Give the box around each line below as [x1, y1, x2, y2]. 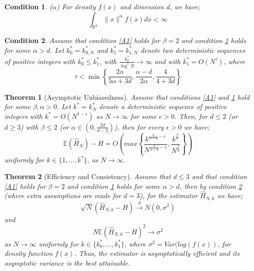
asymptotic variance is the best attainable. [4, 257, 130, 268]
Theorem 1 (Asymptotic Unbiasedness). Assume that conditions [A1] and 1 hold [4, 91, 250, 102]
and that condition [192, 171, 247, 181]
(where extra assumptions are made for [4, 190, 122, 201]
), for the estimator [139, 190, 198, 201]
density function [4, 248, 53, 258]
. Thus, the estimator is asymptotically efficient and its [74, 248, 240, 258]
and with [154, 56, 181, 66]
